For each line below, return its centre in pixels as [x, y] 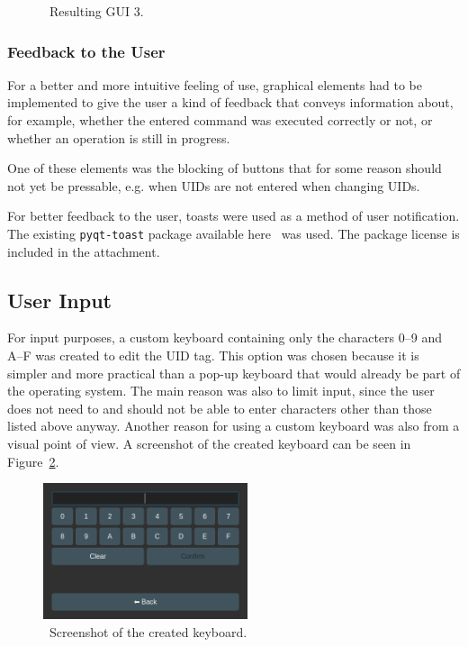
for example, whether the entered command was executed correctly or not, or [220, 120]
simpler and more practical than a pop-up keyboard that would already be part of [234, 373]
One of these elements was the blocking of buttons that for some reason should [225, 168]
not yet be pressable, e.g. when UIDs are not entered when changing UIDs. [214, 185]
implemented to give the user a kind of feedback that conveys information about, [230, 102]
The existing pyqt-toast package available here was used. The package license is [234, 233]
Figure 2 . [33, 461]
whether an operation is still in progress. [119, 137]
